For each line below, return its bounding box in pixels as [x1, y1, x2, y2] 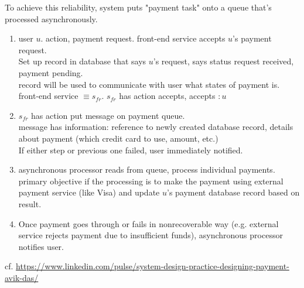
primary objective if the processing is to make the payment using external [18, 174, 283, 187]
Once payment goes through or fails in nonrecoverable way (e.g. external [18, 217, 279, 229]
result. [18, 197, 42, 210]
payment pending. [18, 66, 83, 78]
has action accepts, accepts [119, 90, 216, 102]
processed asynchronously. [5, 12, 98, 25]
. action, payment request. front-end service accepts [40, 32, 226, 44]
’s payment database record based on [167, 186, 300, 198]
